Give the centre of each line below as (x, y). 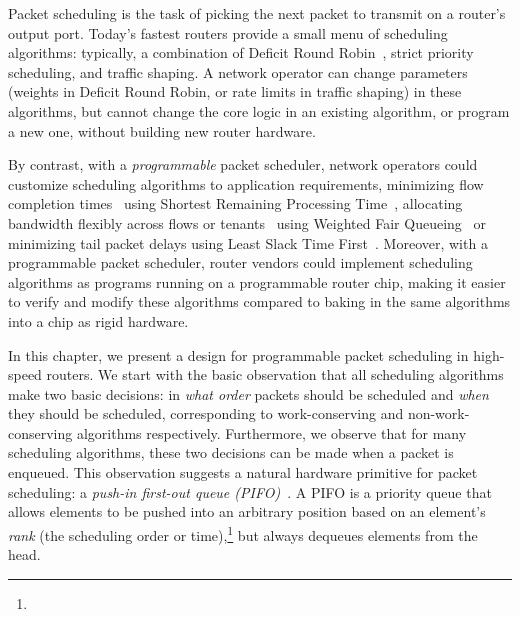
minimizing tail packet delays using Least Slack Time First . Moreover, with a (248, 242)
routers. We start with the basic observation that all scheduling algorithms (275, 374)
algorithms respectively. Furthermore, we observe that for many (271, 432)
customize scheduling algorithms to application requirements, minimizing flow (246, 183)
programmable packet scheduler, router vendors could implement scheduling (240, 262)
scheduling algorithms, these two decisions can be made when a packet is (231, 452)
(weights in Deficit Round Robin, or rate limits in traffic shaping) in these (235, 91)
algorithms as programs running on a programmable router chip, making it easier (257, 281)
